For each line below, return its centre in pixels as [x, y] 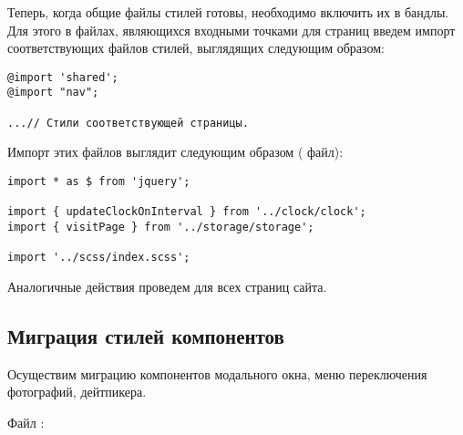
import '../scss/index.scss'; [99, 258]
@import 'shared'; [63, 77]
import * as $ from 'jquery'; [99, 181]
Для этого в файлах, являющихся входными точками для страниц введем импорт [231, 30]
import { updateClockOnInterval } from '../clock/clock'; [187, 212]
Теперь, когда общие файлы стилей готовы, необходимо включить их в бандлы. [228, 12]
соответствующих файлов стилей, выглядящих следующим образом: [196, 48]
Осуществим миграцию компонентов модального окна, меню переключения [217, 373]
